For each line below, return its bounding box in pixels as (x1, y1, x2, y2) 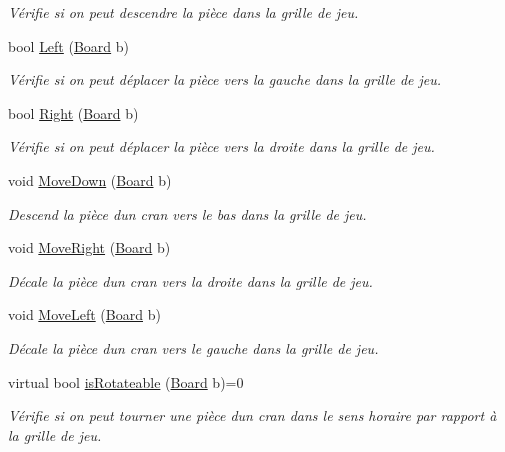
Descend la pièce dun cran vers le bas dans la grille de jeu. (8, 203, 367, 224)
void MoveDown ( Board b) (8, 169, 172, 190)
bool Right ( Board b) (8, 102, 139, 123)
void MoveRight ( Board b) (8, 237, 171, 258)
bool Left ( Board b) (8, 35, 130, 56)
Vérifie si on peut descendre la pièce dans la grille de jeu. (8, 2, 359, 22)
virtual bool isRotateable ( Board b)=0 (8, 371, 244, 392)
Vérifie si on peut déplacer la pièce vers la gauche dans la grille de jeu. (8, 69, 442, 90)
